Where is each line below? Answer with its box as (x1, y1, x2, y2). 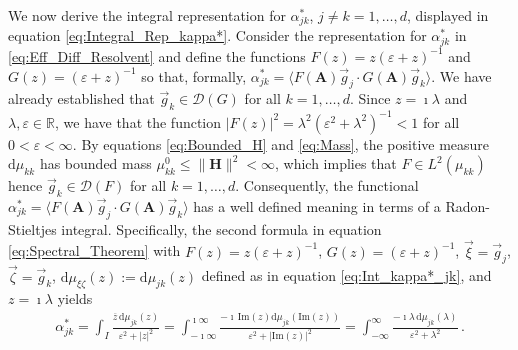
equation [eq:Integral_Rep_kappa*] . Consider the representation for (8, 25, 427, 46)
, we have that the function (54, 111, 222, 132)
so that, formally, (141, 65, 247, 86)
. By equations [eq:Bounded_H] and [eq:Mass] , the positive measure (72, 133, 490, 154)
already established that (8, 88, 155, 109)
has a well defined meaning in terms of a (193, 195, 441, 216)
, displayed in (406, 5, 489, 25)
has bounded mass (39, 153, 152, 174)
